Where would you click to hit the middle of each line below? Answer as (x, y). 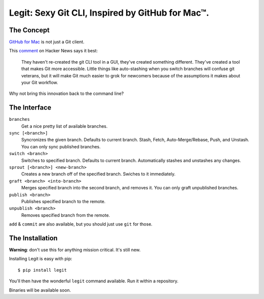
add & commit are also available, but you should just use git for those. (81, 224)
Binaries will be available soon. (40, 290)
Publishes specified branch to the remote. (63, 201)
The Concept (29, 30)
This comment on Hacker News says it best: (53, 51)
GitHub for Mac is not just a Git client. (47, 42)
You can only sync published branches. (61, 146)
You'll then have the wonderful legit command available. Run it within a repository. (94, 281)
